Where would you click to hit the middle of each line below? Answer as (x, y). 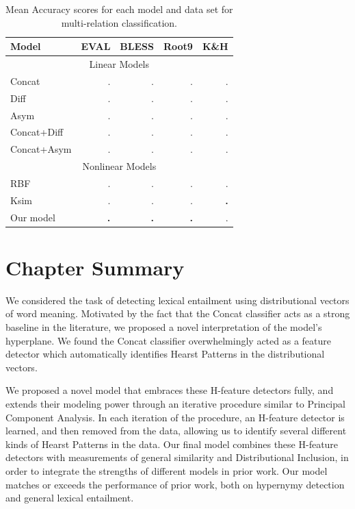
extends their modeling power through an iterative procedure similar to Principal (175, 404)
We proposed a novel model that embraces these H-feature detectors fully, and (170, 390)
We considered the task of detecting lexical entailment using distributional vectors (177, 300)
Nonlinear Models (119, 166)
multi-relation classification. (119, 22)
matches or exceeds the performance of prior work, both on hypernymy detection (175, 484)
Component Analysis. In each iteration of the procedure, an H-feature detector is (175, 417)
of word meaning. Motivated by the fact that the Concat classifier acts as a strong (178, 313)
